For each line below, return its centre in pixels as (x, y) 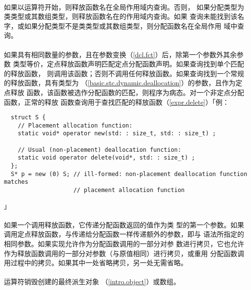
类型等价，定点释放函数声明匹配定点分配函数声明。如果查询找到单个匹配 (128, 64)
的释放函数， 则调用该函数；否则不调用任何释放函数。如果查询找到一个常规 (124, 73)
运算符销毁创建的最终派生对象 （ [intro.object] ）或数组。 (92, 282)
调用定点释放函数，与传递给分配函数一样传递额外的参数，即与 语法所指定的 (124, 234)
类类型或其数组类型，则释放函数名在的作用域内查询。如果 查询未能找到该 (121, 16)
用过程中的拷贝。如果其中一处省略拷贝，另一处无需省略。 (96, 263)
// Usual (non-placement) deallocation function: (100, 150)
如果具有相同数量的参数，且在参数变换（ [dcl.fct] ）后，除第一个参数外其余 (120, 54)
